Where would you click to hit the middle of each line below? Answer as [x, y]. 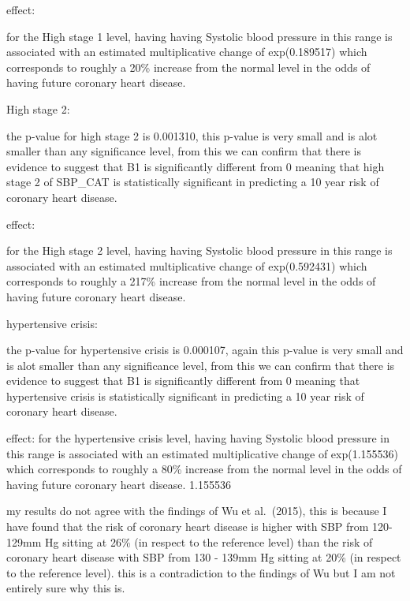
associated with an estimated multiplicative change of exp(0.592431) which [187, 265]
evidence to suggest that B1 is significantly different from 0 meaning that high [196, 166]
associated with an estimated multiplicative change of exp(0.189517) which [187, 52]
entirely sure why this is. [66, 588]
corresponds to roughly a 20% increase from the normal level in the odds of [188, 67]
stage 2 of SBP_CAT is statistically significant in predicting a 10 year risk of [193, 182]
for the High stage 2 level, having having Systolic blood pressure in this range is [199, 250]
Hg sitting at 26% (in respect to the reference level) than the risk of [209, 541]
